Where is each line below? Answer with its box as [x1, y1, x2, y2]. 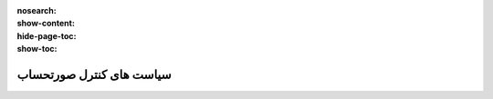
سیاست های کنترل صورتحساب [16, 66, 173, 82]
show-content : [16, 18, 75, 29]
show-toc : [16, 44, 58, 54]
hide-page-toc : [16, 30, 77, 41]
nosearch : [16, 5, 57, 15]
